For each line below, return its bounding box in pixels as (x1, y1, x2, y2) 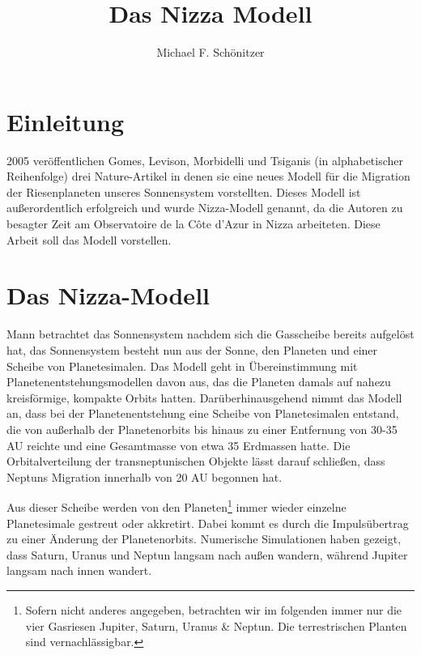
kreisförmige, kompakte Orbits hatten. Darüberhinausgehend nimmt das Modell (6, 389, 402, 406)
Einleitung (6, 104, 125, 138)
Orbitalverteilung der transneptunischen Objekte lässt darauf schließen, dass (6, 453, 385, 470)
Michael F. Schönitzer (156, 44, 265, 61)
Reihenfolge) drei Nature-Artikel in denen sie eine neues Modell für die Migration (6, 168, 410, 185)
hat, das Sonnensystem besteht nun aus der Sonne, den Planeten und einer (6, 341, 378, 358)
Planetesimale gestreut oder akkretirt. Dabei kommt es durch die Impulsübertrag (6, 514, 409, 531)
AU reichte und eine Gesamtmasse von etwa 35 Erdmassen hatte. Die (6, 436, 351, 453)
